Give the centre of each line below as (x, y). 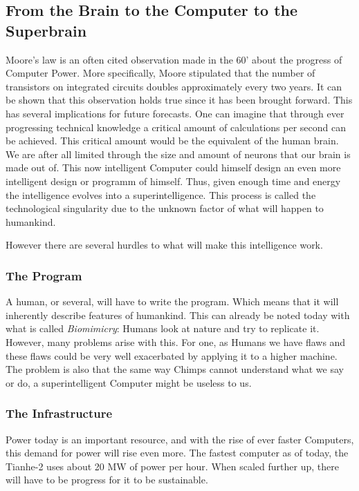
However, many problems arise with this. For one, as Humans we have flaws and (176, 341)
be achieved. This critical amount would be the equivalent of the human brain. (172, 141)
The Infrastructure (59, 413)
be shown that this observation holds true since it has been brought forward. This (179, 100)
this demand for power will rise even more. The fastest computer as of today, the (177, 453)
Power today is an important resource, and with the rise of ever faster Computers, (180, 439)
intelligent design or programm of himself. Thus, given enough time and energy (173, 181)
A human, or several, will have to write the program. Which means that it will (172, 301)
